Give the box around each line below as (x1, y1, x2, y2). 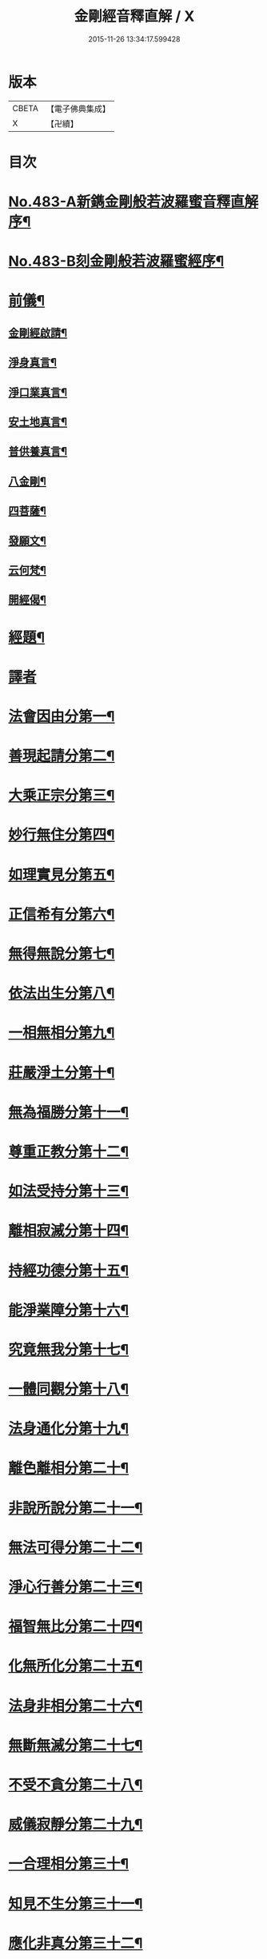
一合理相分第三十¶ (8, 1855, 130, 1873)
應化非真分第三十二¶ (8, 1934, 143, 1952)
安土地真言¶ (8, 415, 68, 429)
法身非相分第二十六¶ (8, 1697, 143, 1715)
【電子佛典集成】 (46, 103, 110, 114)
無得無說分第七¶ (8, 945, 115, 964)
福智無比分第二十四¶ (8, 1618, 143, 1636)
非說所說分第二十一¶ (8, 1498, 143, 1517)
